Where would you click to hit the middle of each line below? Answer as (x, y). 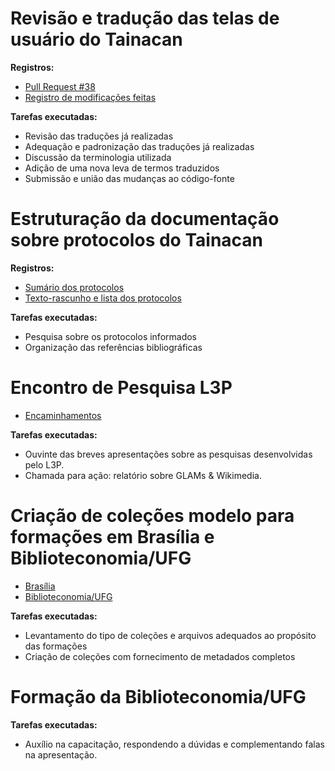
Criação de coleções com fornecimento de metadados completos (160, 656)
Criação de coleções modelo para (152, 516)
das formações (56, 646)
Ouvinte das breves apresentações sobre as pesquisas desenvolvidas (168, 454)
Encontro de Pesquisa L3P (121, 388)
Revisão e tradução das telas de (145, 18)
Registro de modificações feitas (90, 97)
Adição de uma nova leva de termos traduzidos (122, 168)
